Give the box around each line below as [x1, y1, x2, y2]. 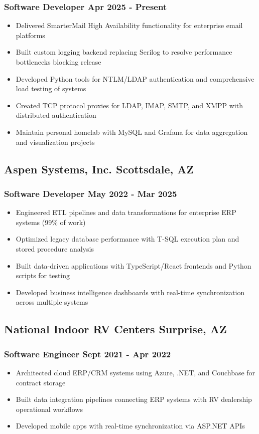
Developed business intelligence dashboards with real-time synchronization [16, 287, 245, 297]
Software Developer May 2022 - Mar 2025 [4, 187, 177, 199]
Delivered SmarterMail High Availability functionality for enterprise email [16, 20, 243, 31]
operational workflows [16, 403, 83, 414]
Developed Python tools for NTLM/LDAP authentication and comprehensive [16, 73, 254, 84]
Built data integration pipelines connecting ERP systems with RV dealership [16, 394, 252, 404]
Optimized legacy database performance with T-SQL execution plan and [16, 234, 239, 244]
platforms [16, 30, 45, 40]
